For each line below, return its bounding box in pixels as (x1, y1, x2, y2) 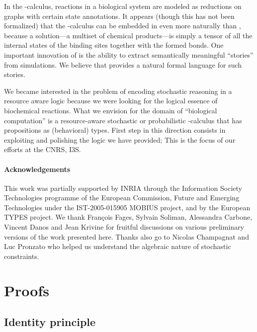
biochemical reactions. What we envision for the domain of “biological (4, 105, 217, 115)
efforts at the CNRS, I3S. (4, 144, 81, 155)
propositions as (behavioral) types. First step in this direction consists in (4, 125, 226, 135)
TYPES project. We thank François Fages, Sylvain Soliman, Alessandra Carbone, (4, 212, 253, 222)
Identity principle (4, 314, 96, 330)
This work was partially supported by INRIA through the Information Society (4, 182, 242, 193)
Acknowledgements (4, 164, 71, 174)
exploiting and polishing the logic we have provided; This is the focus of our (4, 134, 236, 145)
